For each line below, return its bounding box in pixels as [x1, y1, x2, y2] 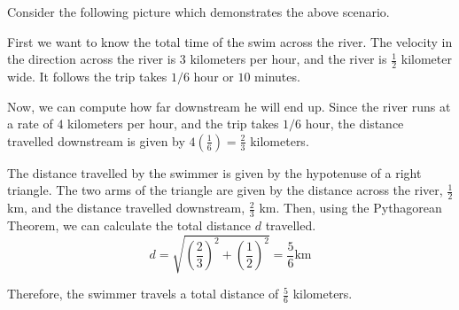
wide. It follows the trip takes [7, 67, 167, 86]
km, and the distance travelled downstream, [7, 198, 245, 217]
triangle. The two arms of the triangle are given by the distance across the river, [7, 181, 443, 199]
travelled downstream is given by [7, 131, 185, 150]
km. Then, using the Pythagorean [259, 198, 442, 217]
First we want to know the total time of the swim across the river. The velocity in [7, 32, 453, 50]
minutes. [254, 67, 300, 86]
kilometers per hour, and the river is [190, 50, 387, 68]
